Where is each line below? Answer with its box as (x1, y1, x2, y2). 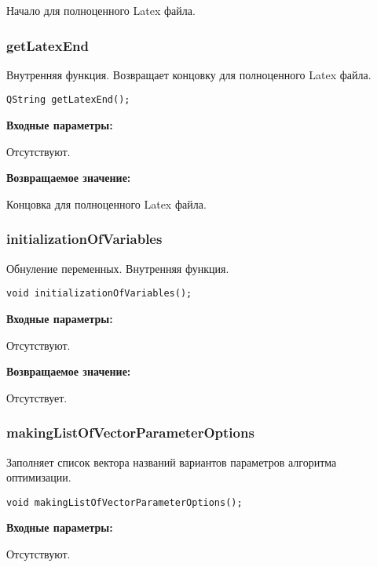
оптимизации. (6, 469, 71, 485)
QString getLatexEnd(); (6, 94, 130, 106)
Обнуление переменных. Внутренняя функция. (6, 260, 229, 276)
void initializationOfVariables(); (6, 288, 192, 300)
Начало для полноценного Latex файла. (6, 2, 196, 18)
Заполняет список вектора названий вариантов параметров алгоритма (6, 453, 337, 470)
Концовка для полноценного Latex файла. (6, 195, 207, 212)
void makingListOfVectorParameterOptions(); (6, 496, 243, 508)
